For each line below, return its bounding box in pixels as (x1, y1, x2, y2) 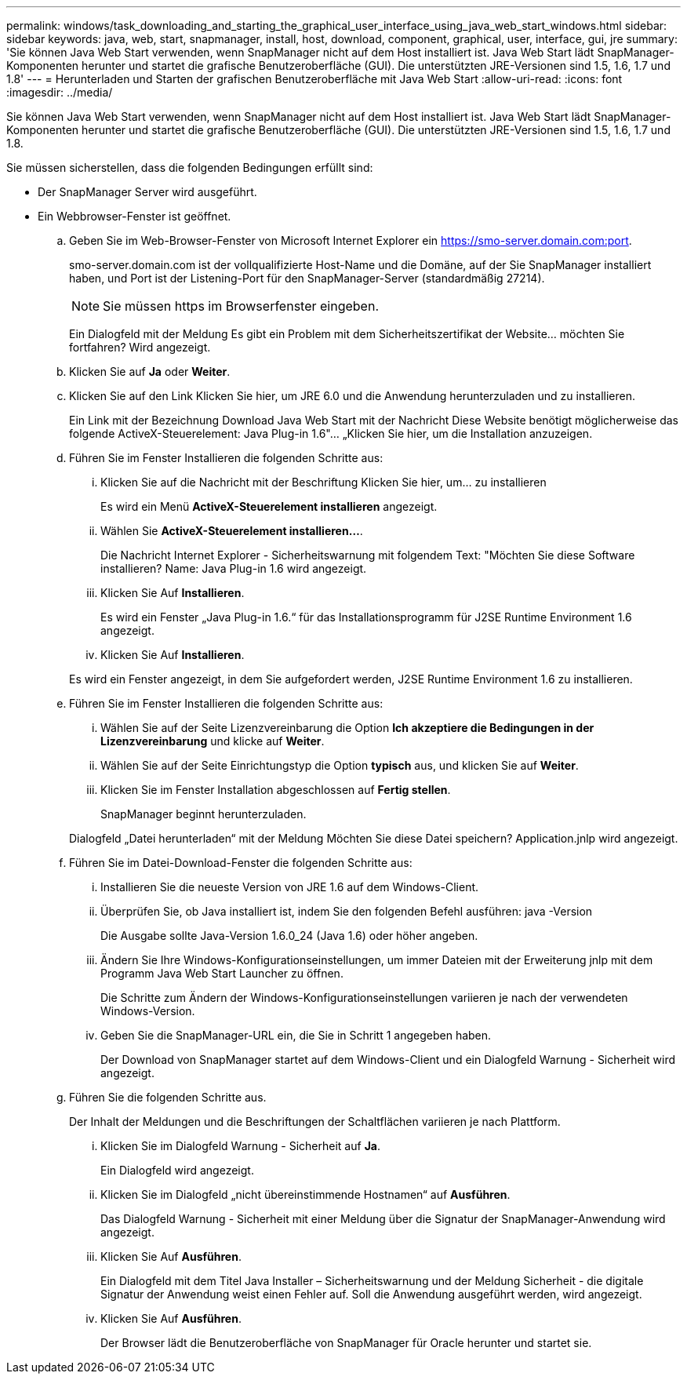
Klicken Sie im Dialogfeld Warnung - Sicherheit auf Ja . (100, 1139, 380, 1152)
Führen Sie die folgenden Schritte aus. (69, 1091, 267, 1104)
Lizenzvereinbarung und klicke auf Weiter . (100, 734, 325, 748)
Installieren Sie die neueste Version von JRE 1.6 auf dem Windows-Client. (100, 880, 479, 894)
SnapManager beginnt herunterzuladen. (100, 807, 307, 821)
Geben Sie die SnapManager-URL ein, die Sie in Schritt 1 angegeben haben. (100, 1029, 492, 1042)
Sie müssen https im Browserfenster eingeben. (103, 298, 380, 314)
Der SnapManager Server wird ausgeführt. (38, 185, 257, 198)
